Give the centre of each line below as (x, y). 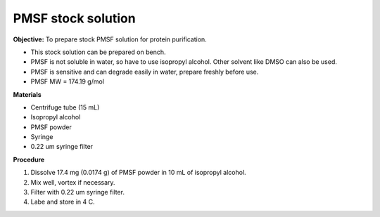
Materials (27, 94)
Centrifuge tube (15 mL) (65, 107)
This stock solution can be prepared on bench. (98, 52)
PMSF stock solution (75, 18)
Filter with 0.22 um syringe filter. (77, 192)
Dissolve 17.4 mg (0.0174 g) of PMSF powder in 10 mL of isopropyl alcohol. (138, 173)
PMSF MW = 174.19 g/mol (68, 81)
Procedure (29, 159)
